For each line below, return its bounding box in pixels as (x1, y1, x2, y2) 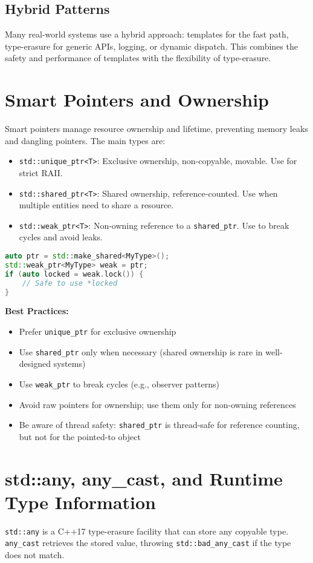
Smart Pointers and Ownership (5, 87, 269, 112)
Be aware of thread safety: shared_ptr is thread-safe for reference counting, (19, 418, 300, 431)
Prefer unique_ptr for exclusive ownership (19, 325, 176, 338)
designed (19, 357, 51, 370)
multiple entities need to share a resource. (19, 199, 174, 211)
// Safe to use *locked (22, 278, 118, 288)
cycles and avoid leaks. (19, 231, 103, 243)
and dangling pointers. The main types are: (5, 134, 166, 147)
